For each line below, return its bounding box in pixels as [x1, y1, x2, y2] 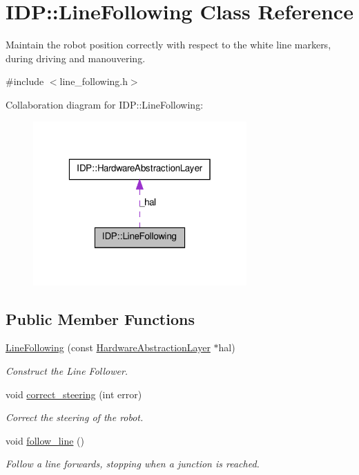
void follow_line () [6, 433, 84, 447]
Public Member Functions [6, 308, 195, 329]
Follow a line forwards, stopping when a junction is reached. [6, 456, 260, 471]
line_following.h [59, 74, 128, 89]
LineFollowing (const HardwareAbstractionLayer [6, 340, 211, 355]
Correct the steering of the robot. [6, 410, 144, 425]
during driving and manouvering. [6, 50, 146, 65]
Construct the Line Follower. [6, 363, 128, 378]
